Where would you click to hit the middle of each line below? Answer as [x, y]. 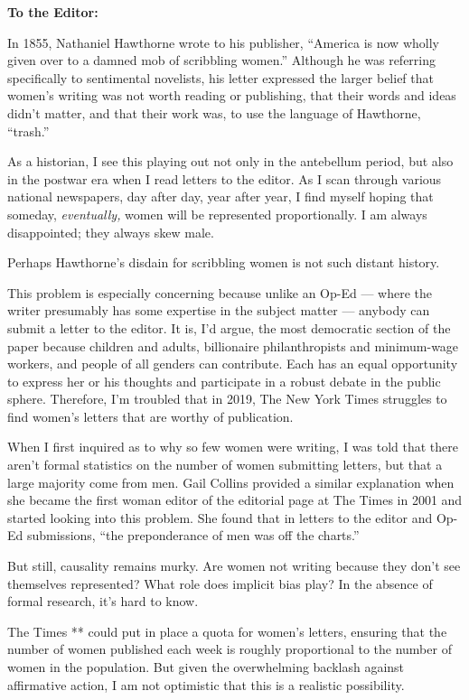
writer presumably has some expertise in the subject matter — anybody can [219, 310]
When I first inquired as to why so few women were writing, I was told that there [233, 447]
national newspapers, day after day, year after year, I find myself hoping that [220, 196]
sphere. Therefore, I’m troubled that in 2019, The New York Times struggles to [227, 399]
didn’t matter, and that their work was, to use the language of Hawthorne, [214, 112]
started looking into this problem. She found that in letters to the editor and [220, 517]
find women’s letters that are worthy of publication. [150, 416]
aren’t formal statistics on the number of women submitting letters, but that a [225, 465]
